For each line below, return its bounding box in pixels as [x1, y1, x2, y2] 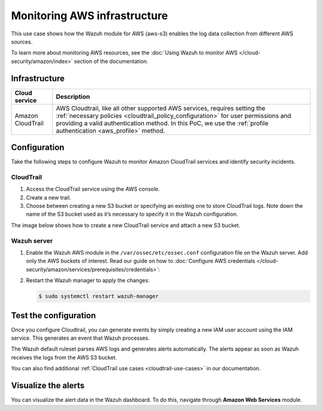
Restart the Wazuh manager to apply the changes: [26, 277, 150, 284]
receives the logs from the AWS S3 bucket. [11, 353, 117, 361]
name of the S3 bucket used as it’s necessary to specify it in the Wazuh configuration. [26, 210, 239, 218]
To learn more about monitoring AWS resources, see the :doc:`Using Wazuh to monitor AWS [11, 49, 238, 56]
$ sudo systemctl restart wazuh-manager [38, 293, 159, 300]
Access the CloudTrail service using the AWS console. [26, 186, 160, 193]
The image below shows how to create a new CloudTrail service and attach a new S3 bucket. [11, 222, 240, 229]
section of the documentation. [74, 58, 148, 65]
